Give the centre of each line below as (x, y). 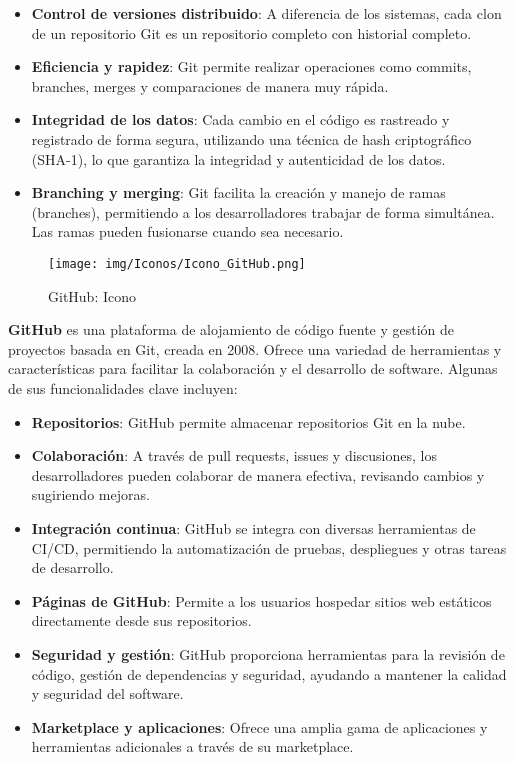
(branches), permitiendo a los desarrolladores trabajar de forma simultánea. (263, 211)
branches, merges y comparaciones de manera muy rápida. (210, 85)
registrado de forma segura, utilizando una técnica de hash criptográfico (251, 138)
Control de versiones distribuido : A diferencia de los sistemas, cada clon (266, 13)
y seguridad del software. (107, 693)
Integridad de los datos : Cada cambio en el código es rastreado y (240, 119)
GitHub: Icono (92, 295)
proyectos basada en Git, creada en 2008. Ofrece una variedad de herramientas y (255, 348)
